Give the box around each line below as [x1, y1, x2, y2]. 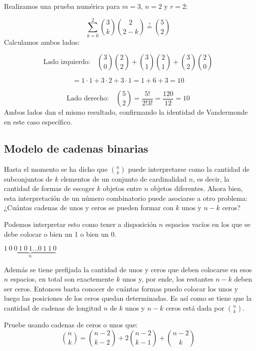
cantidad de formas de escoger [4, 183, 95, 193]
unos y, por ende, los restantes [122, 274, 214, 284]
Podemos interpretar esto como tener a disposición [4, 219, 157, 229]
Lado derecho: [66, 95, 109, 102]
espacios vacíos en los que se [165, 219, 251, 229]
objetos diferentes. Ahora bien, [150, 183, 243, 193]
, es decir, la [193, 173, 230, 184]
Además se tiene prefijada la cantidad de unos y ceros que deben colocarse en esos [4, 264, 252, 274]
